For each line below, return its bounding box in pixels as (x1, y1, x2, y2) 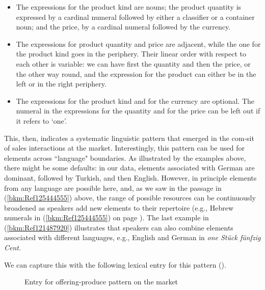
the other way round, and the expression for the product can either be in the (16, 68, 256, 79)
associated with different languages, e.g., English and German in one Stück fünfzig (4, 232, 261, 243)
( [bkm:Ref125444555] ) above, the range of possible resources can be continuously (4, 192, 256, 203)
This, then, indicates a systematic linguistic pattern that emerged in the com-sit (4, 132, 254, 143)
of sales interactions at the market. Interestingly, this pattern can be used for (4, 142, 245, 153)
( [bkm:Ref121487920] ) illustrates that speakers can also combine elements (4, 222, 233, 233)
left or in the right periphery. (16, 78, 107, 89)
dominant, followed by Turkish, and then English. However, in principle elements (4, 172, 257, 183)
